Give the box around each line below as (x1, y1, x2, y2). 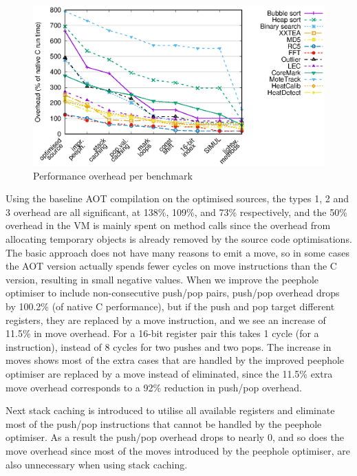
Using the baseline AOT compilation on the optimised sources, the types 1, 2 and (6, 191, 349, 206)
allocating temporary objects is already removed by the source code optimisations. (6, 232, 352, 246)
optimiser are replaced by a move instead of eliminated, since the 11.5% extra (6, 367, 333, 381)
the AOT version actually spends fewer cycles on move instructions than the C (6, 259, 337, 273)
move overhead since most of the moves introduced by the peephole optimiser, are (6, 443, 350, 457)
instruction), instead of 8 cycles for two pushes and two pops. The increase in (6, 339, 332, 354)
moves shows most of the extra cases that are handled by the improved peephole (6, 353, 345, 367)
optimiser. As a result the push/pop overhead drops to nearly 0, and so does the (6, 430, 344, 444)
